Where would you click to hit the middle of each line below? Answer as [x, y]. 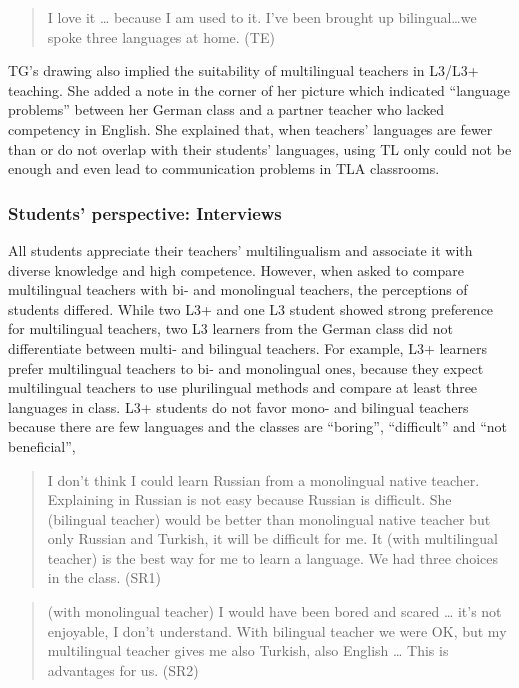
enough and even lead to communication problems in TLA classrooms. [224, 168]
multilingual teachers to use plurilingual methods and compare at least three [243, 387]
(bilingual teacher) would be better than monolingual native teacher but [269, 518]
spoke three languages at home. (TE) [161, 36]
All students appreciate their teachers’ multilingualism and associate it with [240, 249]
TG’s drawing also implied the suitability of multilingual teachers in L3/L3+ [243, 70]
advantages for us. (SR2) [123, 669]
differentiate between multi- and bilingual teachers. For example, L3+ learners [248, 347]
